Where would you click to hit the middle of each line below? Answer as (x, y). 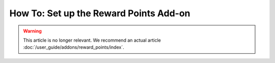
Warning (32, 31)
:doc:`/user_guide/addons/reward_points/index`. (74, 47)
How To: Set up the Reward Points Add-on (100, 13)
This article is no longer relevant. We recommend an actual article (92, 40)
